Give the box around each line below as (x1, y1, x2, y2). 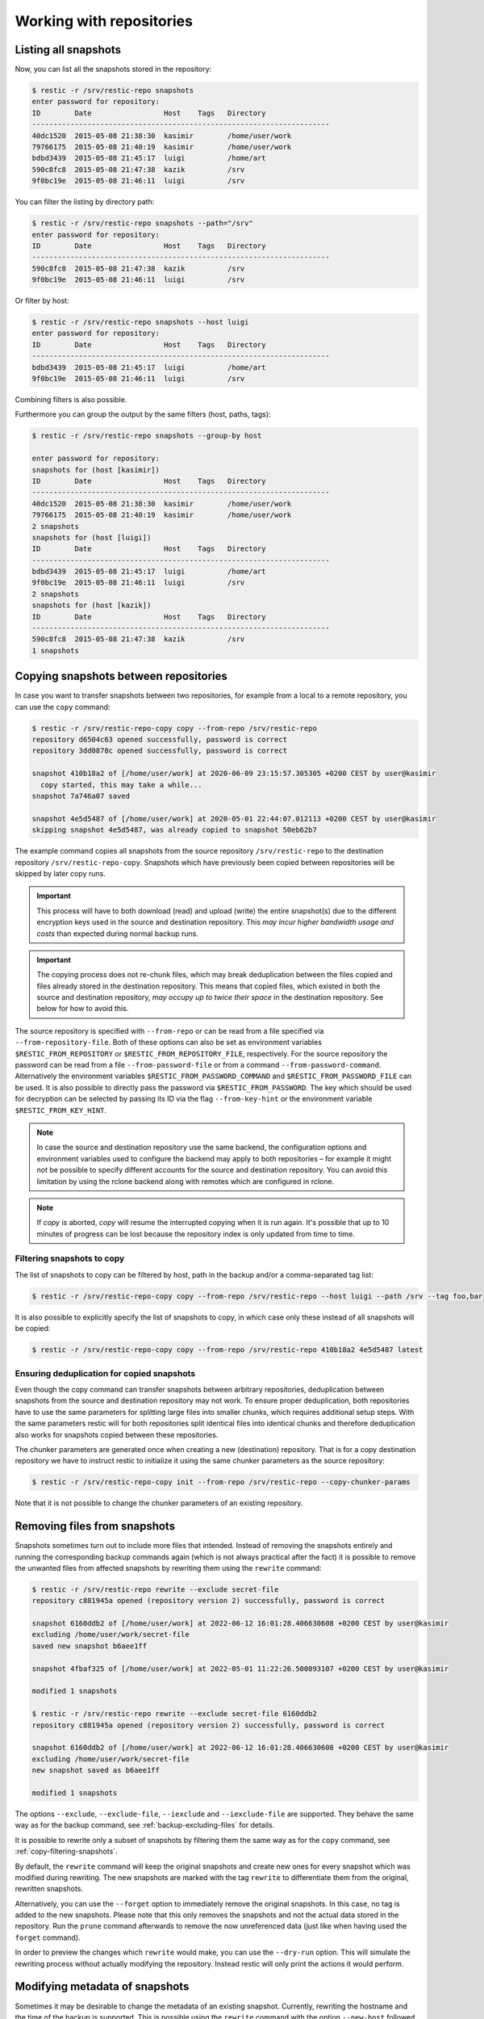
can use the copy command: (15, 702, 111, 711)
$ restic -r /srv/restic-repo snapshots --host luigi (31, 317, 249, 327)
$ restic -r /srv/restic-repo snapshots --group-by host (31, 431, 262, 440)
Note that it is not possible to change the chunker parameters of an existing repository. (15, 1498, 303, 1508)
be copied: (15, 1324, 51, 1333)
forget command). (15, 1933, 81, 1942)
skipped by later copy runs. (15, 868, 106, 878)
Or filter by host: (15, 296, 69, 306)
